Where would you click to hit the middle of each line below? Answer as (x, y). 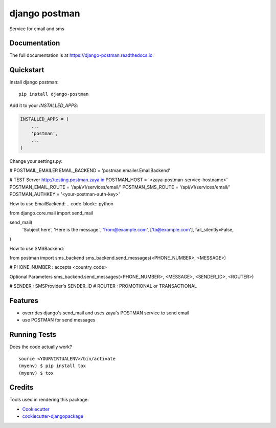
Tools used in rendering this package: (49, 400)
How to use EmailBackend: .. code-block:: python (61, 204)
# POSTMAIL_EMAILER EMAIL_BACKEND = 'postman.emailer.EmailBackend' (90, 170)
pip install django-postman (54, 94)
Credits (21, 387)
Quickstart (27, 70)
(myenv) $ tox (36, 373)
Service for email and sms (37, 29)
